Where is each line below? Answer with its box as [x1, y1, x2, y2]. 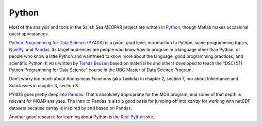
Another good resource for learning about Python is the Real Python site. [9, 114, 155, 120]
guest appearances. [9, 31, 49, 36]
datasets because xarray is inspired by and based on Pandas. [9, 105, 132, 111]
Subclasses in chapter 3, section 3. [9, 82, 80, 88]
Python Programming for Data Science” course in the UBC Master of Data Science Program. [9, 67, 193, 73]
